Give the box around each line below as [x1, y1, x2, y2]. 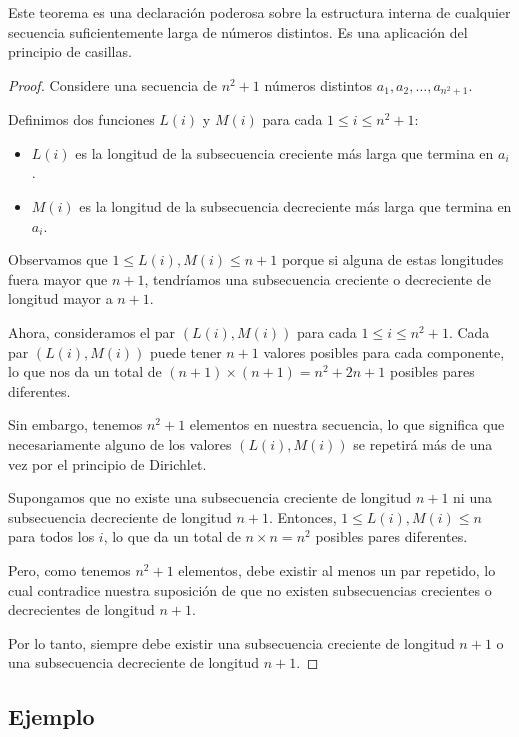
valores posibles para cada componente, [263, 341, 505, 362]
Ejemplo [8, 701, 95, 732]
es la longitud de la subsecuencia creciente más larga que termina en [75, 142, 494, 163]
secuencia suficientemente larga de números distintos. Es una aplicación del [8, 21, 468, 42]
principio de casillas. [8, 41, 132, 62]
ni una [453, 487, 492, 508]
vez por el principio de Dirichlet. [8, 453, 207, 474]
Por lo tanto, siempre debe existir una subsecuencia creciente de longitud [8, 632, 455, 653]
